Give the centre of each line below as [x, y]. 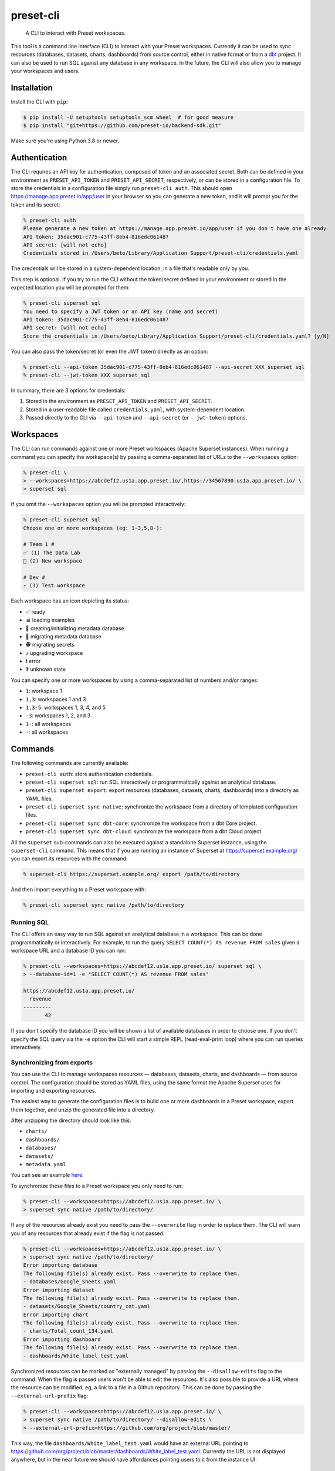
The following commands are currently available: [70, 763]
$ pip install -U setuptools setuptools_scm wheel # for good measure [128, 117]
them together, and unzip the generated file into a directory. [83, 1110]
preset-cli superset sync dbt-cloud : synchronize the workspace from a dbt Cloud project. [144, 831]
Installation [32, 87]
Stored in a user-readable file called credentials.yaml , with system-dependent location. [136, 410]
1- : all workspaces [48, 724]
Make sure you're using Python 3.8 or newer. [65, 141]
